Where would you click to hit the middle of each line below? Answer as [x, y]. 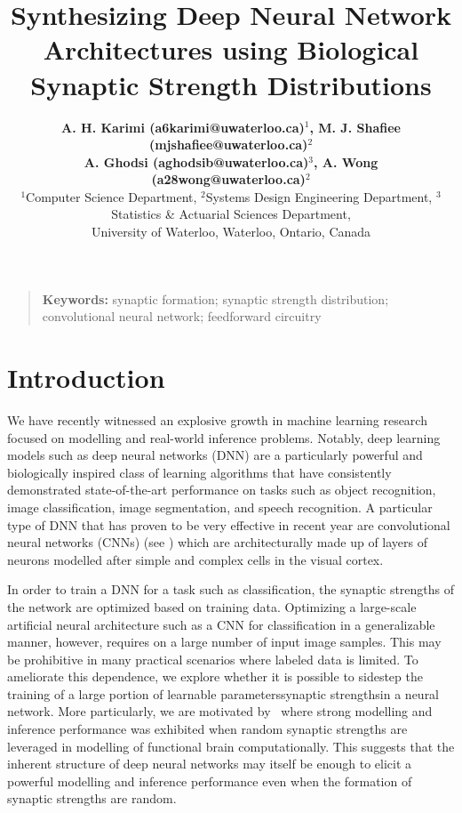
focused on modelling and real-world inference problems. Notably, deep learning [224, 437]
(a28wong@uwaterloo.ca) [228, 179]
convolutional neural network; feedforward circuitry [182, 316]
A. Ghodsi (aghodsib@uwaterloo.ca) [196, 161]
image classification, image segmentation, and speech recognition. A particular [220, 507]
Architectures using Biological [231, 49]
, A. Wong [346, 161]
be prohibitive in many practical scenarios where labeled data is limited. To [213, 659]
